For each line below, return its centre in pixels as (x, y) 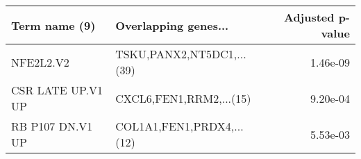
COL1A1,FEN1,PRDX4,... (179, 126)
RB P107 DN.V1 (52, 126)
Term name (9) (53, 25)
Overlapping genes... (172, 25)
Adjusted (309, 17)
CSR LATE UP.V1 (57, 90)
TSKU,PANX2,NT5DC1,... (181, 54)
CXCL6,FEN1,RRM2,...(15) (183, 98)
